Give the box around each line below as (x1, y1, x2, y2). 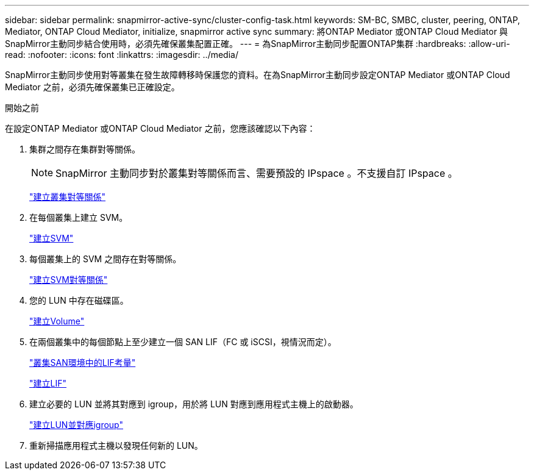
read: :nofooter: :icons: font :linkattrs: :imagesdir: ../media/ (5, 49, 238, 60)
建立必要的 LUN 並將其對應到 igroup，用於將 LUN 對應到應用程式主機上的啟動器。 (29, 399, 358, 409)
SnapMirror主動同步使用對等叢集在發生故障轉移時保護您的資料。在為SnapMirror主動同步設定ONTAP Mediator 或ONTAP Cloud (5, 70, 510, 80)
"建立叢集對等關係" (29, 191, 106, 202)
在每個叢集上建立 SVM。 (29, 212, 128, 223)
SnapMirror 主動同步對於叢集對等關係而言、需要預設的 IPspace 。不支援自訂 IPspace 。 (55, 167, 458, 179)
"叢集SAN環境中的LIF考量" (29, 357, 136, 368)
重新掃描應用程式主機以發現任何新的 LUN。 (29, 440, 203, 451)
